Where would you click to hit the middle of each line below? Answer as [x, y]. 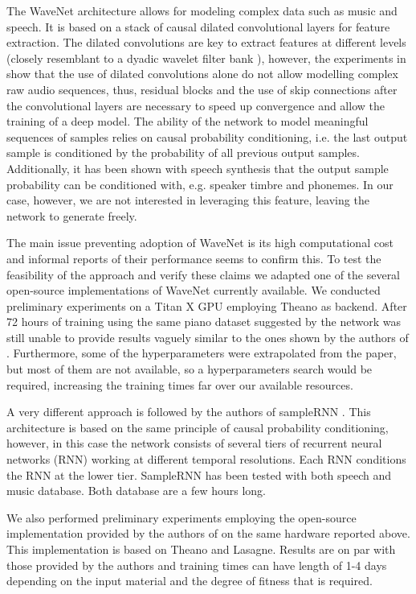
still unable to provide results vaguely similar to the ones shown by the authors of [208, 337]
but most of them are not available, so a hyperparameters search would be [190, 369]
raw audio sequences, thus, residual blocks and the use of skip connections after [202, 89]
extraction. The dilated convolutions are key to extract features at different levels [206, 42]
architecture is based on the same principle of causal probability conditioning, [198, 427]
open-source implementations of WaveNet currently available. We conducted [194, 290]
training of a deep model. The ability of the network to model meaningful [188, 121]
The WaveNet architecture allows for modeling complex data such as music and [202, 10]
